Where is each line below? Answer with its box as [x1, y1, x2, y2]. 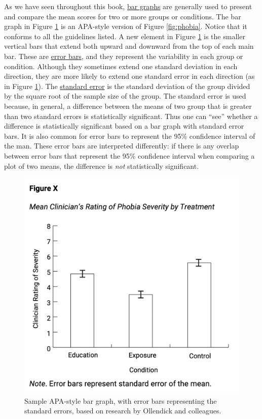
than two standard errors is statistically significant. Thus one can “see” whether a [4, 110, 258, 121]
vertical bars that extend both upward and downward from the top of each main [4, 41, 254, 51]
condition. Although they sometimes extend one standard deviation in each [4, 61, 238, 71]
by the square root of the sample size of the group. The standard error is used [4, 91, 246, 101]
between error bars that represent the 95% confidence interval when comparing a [4, 150, 255, 161]
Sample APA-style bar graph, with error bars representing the [24, 395, 217, 406]
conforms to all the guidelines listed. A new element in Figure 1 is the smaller [4, 31, 245, 41]
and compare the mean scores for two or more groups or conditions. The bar [4, 11, 241, 21]
